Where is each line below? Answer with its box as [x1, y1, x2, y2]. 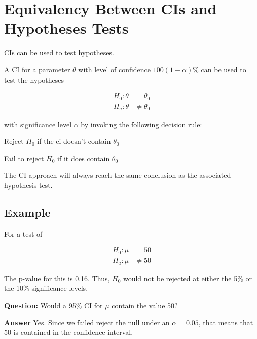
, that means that [198, 317, 253, 327]
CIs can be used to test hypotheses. [4, 47, 114, 58]
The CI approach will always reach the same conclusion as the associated [4, 170, 231, 180]
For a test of [4, 228, 43, 239]
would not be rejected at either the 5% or [123, 273, 252, 283]
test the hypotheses [4, 74, 64, 85]
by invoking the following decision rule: [81, 119, 202, 129]
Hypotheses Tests [4, 18, 129, 39]
